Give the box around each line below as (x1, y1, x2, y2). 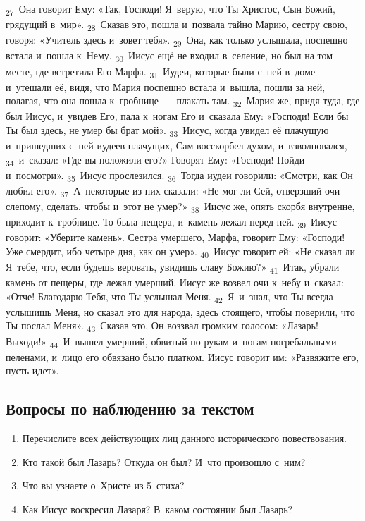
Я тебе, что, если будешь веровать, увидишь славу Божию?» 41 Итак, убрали (6, 259, 340, 276)
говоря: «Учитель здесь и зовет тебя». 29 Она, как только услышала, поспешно (6, 32, 348, 49)
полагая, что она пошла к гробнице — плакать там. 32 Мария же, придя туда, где (6, 93, 360, 110)
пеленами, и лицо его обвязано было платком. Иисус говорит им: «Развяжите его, (6, 349, 359, 364)
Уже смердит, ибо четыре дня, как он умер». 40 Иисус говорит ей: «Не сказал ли (6, 243, 355, 260)
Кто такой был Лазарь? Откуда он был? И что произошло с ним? (22, 454, 306, 469)
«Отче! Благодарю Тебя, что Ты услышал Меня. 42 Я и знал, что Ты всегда (6, 288, 333, 305)
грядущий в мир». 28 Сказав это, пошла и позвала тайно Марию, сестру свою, (6, 17, 347, 33)
